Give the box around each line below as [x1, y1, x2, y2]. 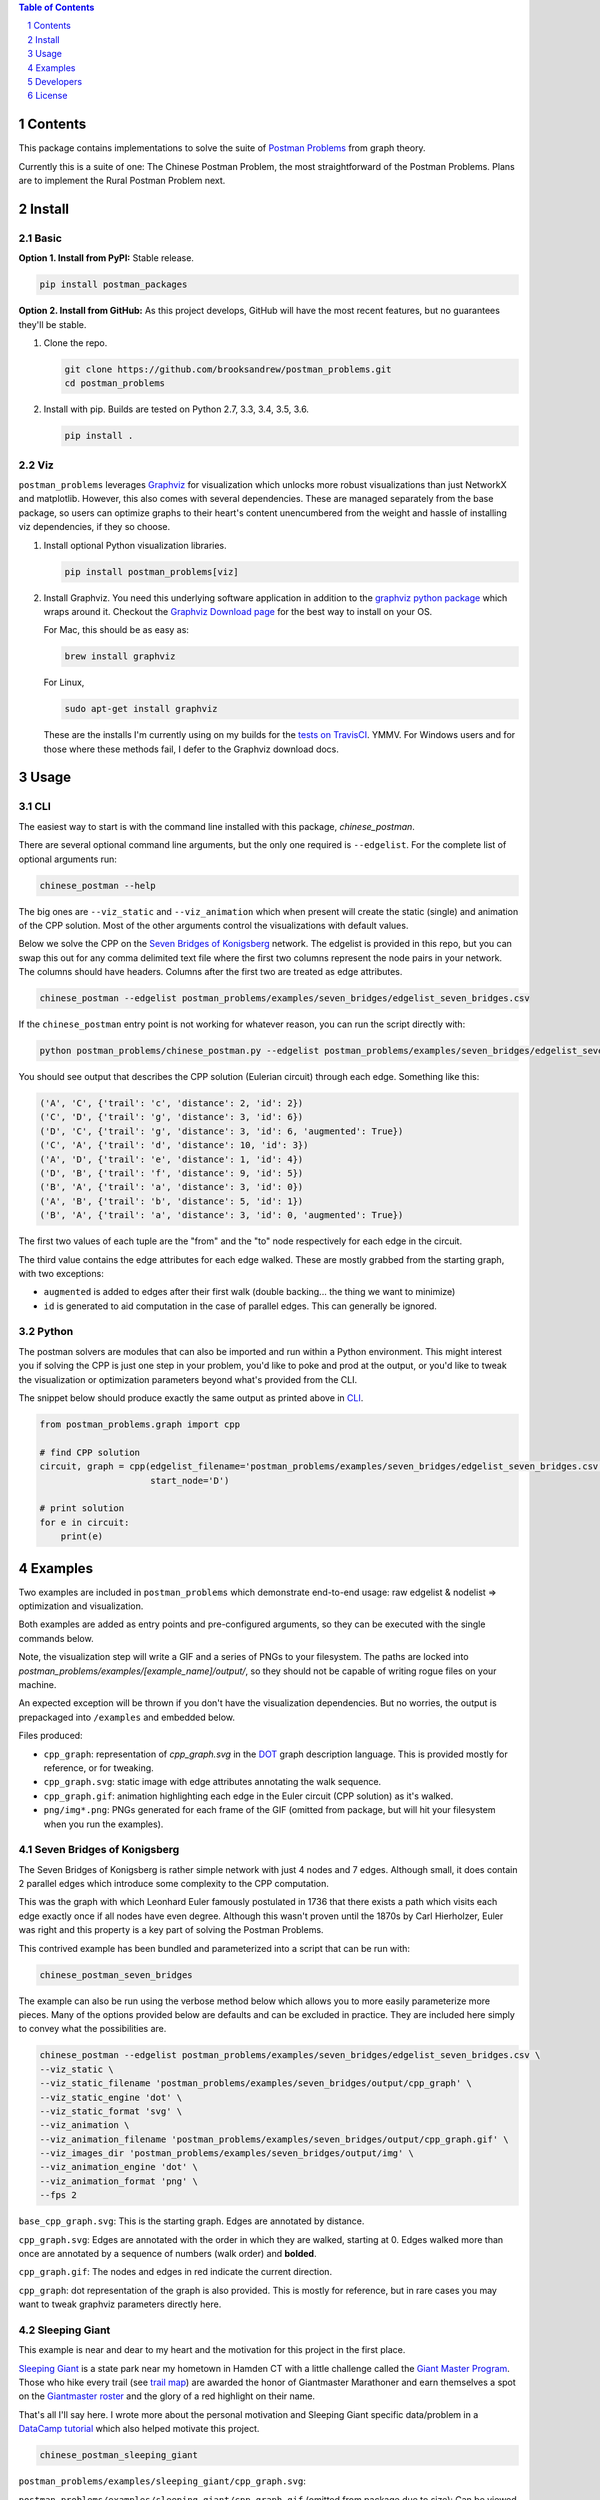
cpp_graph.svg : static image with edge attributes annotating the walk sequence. [43, 1776, 382, 1788]
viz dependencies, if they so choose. [18, 521, 171, 533]
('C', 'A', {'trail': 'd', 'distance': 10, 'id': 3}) [39, 1140, 309, 1151]
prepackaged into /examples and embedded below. [18, 1711, 235, 1723]
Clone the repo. [43, 336, 108, 349]
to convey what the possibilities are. [18, 2023, 167, 2035]
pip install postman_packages [39, 279, 188, 290]
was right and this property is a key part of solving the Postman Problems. [18, 1924, 324, 1936]
